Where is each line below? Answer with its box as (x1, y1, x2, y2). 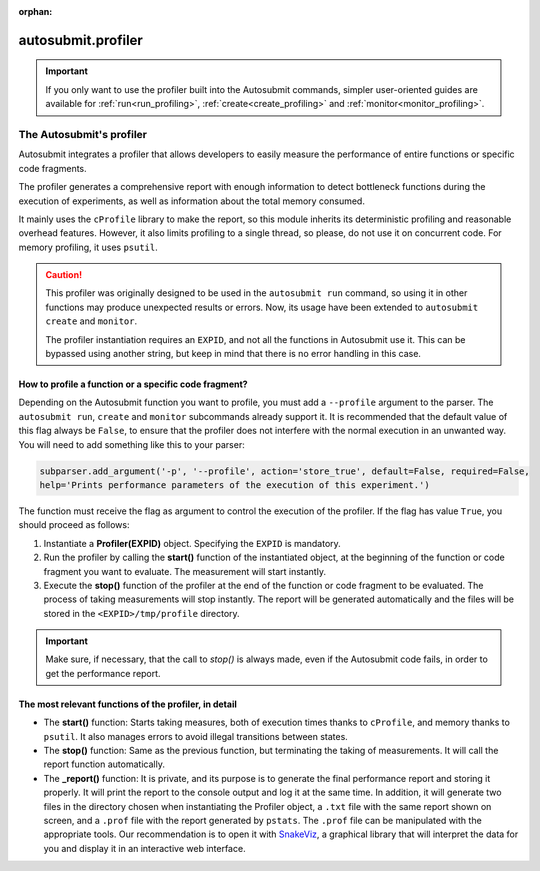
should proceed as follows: (18, 519, 130, 531)
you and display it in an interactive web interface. (43, 842, 246, 854)
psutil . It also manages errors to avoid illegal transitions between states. (43, 730, 349, 742)
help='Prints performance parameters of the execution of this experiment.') (39, 479, 430, 490)
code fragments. (18, 162, 87, 174)
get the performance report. (45, 667, 161, 679)
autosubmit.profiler (18, 31, 144, 49)
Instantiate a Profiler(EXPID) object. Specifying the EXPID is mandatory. (43, 537, 342, 549)
